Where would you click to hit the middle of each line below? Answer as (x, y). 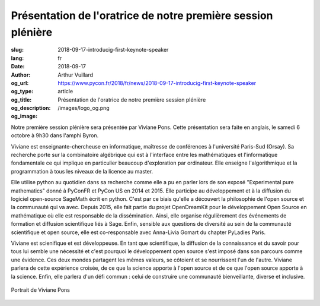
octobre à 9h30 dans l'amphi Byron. (55, 135)
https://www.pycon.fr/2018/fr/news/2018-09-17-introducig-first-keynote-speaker (157, 83)
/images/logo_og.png (84, 108)
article (65, 92)
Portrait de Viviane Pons (41, 290)
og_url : (20, 83)
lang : (17, 58)
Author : (21, 75)
